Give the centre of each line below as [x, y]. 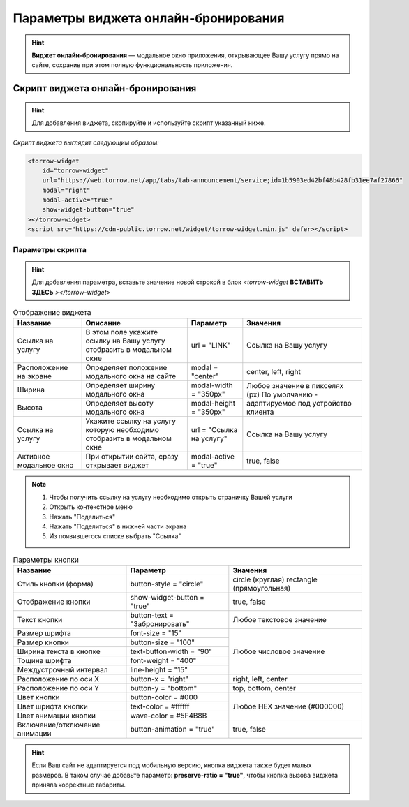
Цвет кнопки [38, 697]
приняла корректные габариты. [79, 785]
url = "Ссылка [214, 430]
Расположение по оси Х [58, 679]
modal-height [213, 403]
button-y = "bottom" [164, 688]
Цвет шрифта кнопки [53, 706]
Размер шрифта [44, 633]
